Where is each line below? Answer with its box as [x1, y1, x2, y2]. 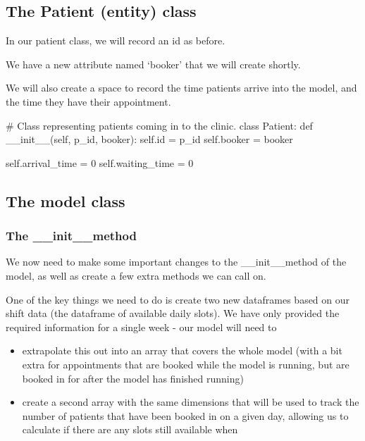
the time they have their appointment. [6, 94, 171, 108]
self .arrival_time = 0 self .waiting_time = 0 [6, 155, 194, 170]
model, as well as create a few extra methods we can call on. [6, 268, 266, 282]
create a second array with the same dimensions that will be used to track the [22, 395, 359, 409]
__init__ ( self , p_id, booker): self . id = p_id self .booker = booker [6, 132, 293, 147]
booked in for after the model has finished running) [22, 371, 244, 385]
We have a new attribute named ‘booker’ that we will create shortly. [6, 56, 301, 71]
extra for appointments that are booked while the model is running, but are [22, 356, 349, 371]
